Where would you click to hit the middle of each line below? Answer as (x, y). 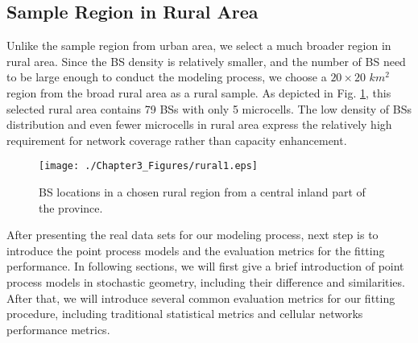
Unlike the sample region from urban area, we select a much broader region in (199, 45)
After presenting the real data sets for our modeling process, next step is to (192, 235)
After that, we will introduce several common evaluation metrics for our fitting (201, 298)
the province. (71, 207)
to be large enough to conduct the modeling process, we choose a (167, 77)
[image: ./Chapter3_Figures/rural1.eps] (149, 166)
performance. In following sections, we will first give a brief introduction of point (205, 266)
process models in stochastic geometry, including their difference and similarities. (206, 281)
